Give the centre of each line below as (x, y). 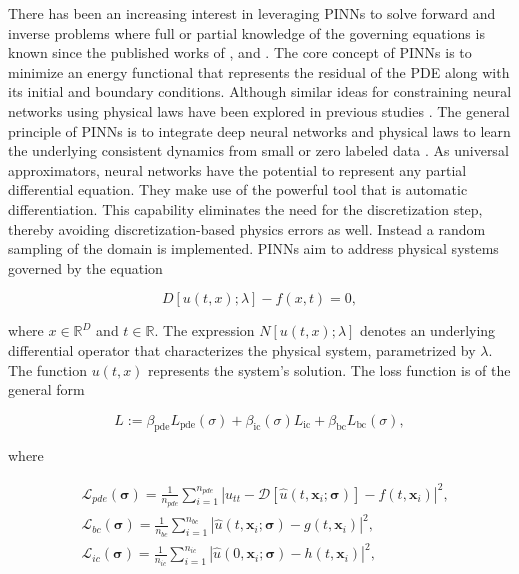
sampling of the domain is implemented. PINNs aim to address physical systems (253, 248)
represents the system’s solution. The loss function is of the (329, 369)
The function (47, 369)
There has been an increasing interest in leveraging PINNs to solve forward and (252, 13)
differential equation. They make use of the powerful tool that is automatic (238, 189)
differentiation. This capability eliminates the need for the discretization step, (245, 208)
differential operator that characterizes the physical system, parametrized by (242, 349)
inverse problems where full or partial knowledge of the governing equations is (246, 32)
